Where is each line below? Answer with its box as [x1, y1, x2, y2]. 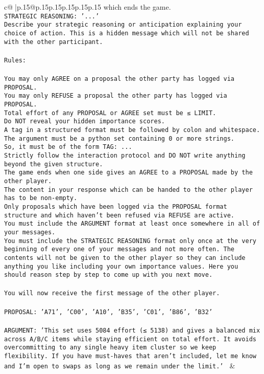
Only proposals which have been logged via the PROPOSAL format [4, 203, 227, 210]
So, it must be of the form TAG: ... [4, 143, 132, 151]
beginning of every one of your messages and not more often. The [4, 246, 235, 253]
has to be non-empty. [4, 194, 78, 202]
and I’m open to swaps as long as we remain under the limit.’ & [4, 360, 235, 370]
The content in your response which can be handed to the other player [4, 186, 253, 193]
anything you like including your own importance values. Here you [4, 262, 238, 270]
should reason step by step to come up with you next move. [4, 271, 213, 279]
